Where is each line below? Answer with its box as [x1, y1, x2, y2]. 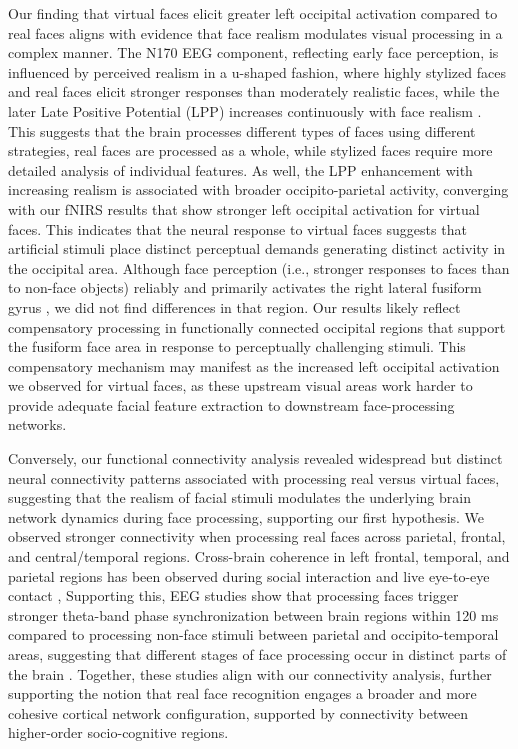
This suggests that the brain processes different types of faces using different [8, 120, 476, 141]
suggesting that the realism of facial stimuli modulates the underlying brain [8, 487, 471, 508]
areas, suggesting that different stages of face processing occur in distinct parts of [8, 644, 507, 664]
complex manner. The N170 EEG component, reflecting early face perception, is [8, 42, 499, 63]
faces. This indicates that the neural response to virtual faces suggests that [8, 218, 467, 239]
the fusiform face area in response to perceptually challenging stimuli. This [8, 336, 466, 357]
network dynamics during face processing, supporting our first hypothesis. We [8, 506, 485, 527]
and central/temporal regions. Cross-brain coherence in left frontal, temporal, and [8, 546, 510, 567]
